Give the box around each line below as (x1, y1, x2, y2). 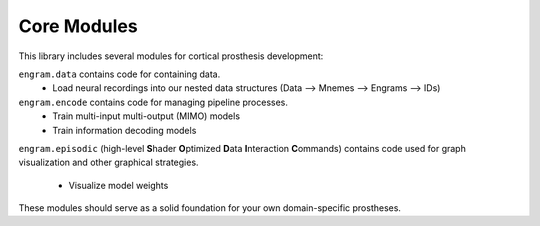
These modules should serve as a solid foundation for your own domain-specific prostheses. (18, 202, 402, 214)
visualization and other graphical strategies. (18, 156, 199, 169)
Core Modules (18, 15, 139, 37)
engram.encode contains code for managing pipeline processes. (18, 96, 289, 108)
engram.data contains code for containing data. (18, 68, 221, 80)
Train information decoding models (52, 124, 197, 136)
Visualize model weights (68, 179, 169, 191)
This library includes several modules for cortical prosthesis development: (18, 50, 324, 62)
